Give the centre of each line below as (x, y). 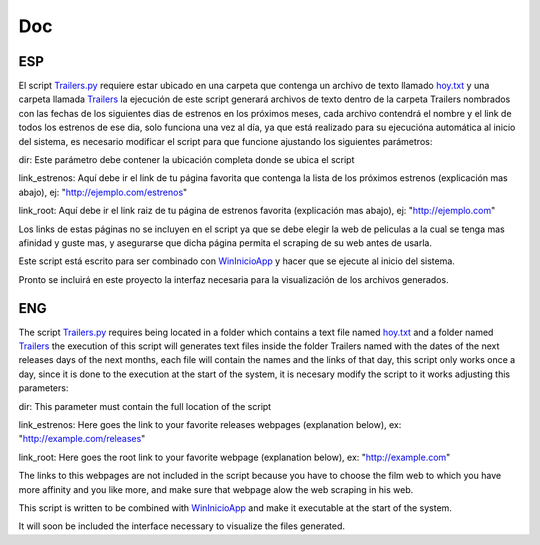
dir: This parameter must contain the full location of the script (145, 406)
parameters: (43, 388)
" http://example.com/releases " (82, 439)
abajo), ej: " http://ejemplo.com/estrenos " (103, 192)
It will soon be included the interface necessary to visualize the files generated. (181, 526)
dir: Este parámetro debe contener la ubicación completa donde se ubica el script (186, 160)
